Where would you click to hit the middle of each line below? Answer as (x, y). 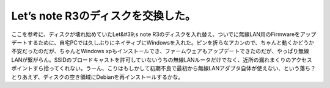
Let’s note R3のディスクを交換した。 (104, 16)
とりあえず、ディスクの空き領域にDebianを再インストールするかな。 (97, 77)
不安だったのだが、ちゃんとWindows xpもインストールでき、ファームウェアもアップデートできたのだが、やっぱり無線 (160, 51)
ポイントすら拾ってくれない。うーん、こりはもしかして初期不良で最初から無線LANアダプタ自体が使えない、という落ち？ (163, 68)
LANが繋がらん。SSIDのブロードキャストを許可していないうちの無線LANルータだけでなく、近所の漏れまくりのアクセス (162, 60)
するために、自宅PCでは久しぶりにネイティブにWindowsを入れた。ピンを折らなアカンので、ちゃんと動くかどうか (171, 42)
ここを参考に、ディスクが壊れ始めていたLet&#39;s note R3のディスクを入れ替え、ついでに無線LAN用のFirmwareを (156, 34)
